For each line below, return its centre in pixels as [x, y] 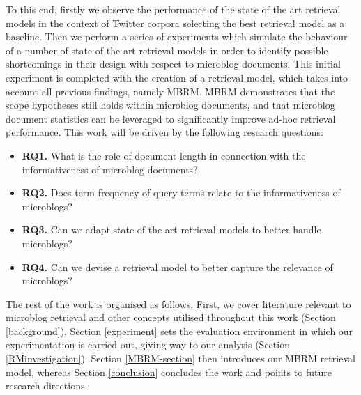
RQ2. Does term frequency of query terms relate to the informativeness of [181, 193]
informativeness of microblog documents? [110, 169]
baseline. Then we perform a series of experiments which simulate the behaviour [177, 37]
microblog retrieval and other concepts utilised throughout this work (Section [171, 317]
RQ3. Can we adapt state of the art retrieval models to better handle [171, 230]
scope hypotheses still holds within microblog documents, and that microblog [170, 105]
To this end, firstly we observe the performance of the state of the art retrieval [173, 9]
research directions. [47, 386]
